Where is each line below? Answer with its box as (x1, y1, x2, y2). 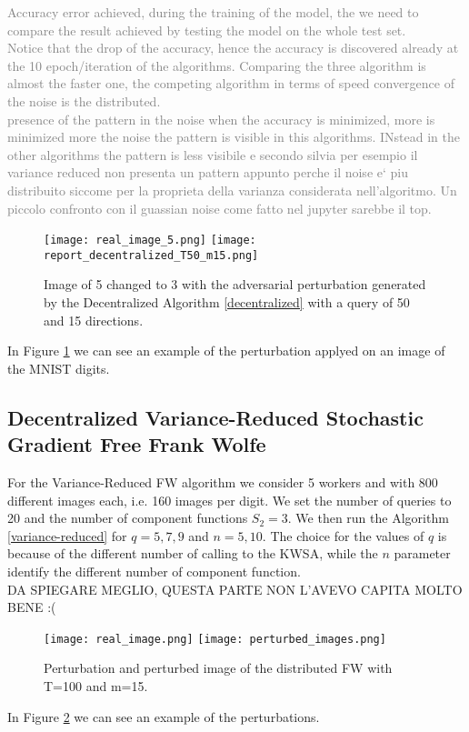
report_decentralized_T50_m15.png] (44, 248, 259, 262)
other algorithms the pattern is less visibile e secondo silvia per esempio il (7, 145, 418, 164)
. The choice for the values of (262, 526, 424, 545)
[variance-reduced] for (7, 526, 127, 545)
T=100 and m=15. (44, 677, 148, 695)
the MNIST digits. (7, 358, 110, 377)
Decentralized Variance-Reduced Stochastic (7, 403, 424, 431)
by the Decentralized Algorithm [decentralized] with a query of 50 (44, 293, 410, 312)
